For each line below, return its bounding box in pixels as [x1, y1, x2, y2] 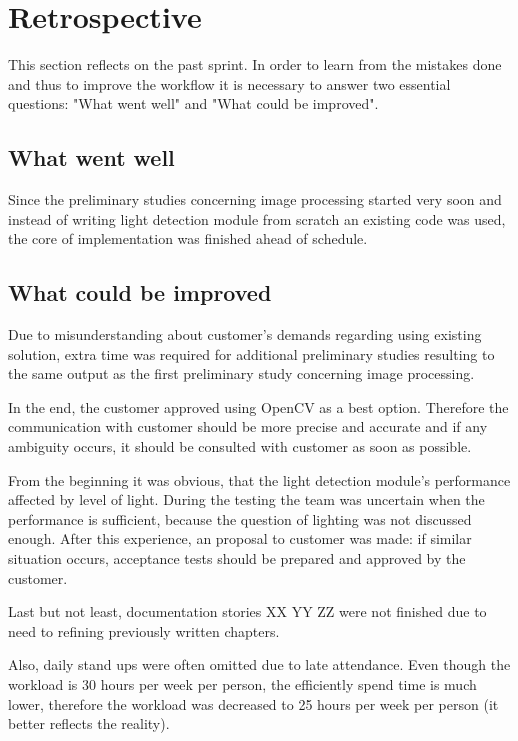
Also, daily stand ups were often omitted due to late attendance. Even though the [8, 654, 511, 675]
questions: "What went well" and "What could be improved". [8, 93, 379, 114]
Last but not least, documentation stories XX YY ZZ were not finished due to [8, 601, 487, 622]
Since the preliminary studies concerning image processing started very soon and [8, 189, 502, 210]
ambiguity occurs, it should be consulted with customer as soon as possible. [8, 436, 472, 457]
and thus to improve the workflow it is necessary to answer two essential [8, 73, 451, 94]
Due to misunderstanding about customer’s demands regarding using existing [8, 324, 482, 345]
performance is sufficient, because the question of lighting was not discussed [8, 508, 472, 529]
